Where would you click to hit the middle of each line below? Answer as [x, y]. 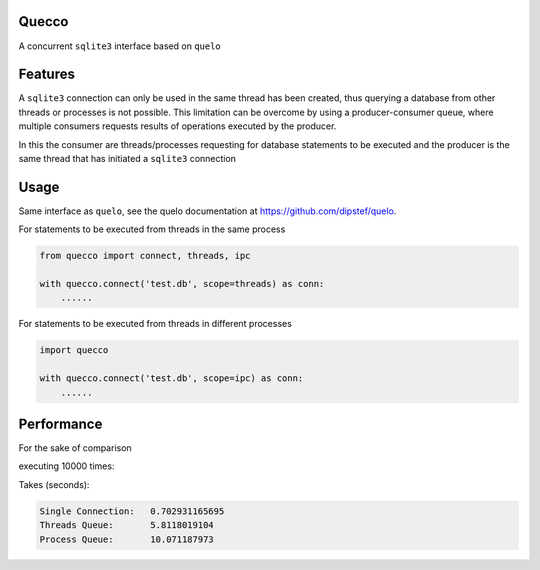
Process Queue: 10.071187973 [126, 539]
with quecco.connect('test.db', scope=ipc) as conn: [171, 378]
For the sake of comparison [75, 448]
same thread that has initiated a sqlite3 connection [127, 158]
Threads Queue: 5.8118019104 [126, 525]
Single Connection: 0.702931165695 [132, 511]
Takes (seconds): [54, 484]
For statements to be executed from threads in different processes [155, 324]
